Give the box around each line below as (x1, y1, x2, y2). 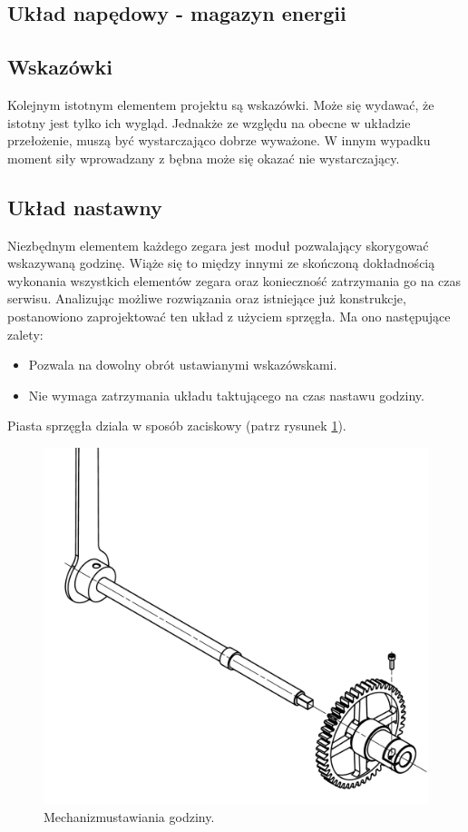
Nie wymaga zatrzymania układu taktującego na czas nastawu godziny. (28, 385, 424, 404)
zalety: (7, 324, 44, 343)
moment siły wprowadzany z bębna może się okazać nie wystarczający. (7, 148, 400, 167)
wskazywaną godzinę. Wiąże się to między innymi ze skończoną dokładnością (7, 253, 435, 272)
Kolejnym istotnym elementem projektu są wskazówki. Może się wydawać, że (7, 94, 434, 114)
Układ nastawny (7, 193, 162, 221)
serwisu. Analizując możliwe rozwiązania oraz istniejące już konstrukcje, (7, 289, 406, 308)
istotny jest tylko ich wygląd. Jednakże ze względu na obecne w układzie (7, 113, 411, 132)
